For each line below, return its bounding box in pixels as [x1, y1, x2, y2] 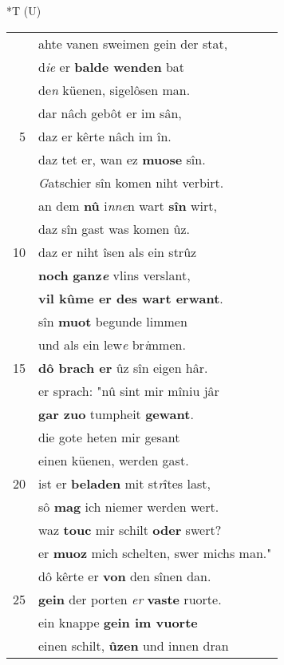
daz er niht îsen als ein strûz [38, 242, 197, 261]
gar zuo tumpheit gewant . [38, 404, 194, 423]
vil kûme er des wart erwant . [38, 288, 223, 307]
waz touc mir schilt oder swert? [38, 520, 222, 539]
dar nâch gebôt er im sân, [38, 103, 182, 122]
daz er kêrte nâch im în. [38, 126, 172, 145]
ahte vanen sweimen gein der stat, [38, 34, 228, 53]
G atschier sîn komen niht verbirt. [38, 172, 224, 192]
